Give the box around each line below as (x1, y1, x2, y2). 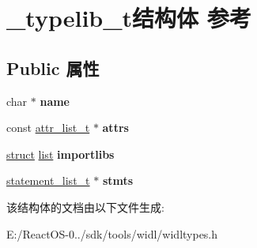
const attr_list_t (6, 119, 90, 136)
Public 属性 (6, 55, 100, 80)
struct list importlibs (6, 145, 115, 162)
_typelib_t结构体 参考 (6, 2, 251, 34)
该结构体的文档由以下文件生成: (6, 198, 164, 215)
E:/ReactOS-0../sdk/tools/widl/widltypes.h (6, 225, 218, 242)
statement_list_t (6, 172, 90, 189)
